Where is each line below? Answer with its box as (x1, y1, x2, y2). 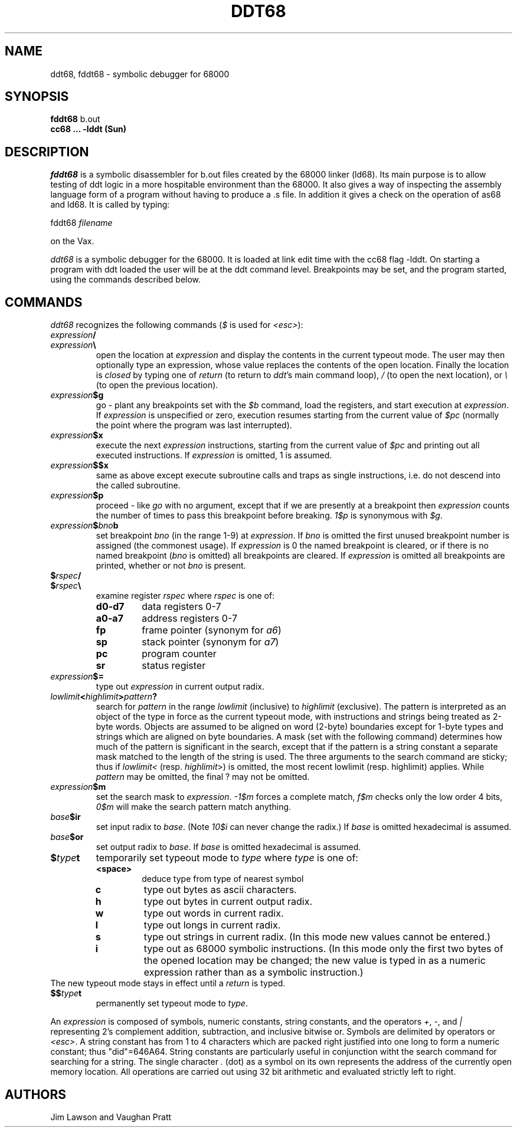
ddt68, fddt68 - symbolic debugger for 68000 (50, 68, 230, 79)
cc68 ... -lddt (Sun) (50, 124, 127, 134)
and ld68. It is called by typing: (50, 199, 170, 210)
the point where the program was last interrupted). (96, 420, 292, 431)
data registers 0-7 (142, 601, 221, 613)
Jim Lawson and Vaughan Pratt (50, 1111, 172, 1122)
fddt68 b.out (50, 114, 100, 124)
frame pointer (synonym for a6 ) (142, 624, 282, 636)
